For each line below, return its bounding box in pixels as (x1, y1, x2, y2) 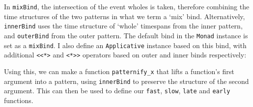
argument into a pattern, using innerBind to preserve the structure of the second (4, 76, 249, 86)
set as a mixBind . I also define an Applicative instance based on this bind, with (4, 40, 247, 50)
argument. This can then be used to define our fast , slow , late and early (4, 85, 230, 96)
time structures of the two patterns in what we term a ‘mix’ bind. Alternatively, (4, 11, 245, 21)
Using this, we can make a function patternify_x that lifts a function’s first (4, 66, 234, 76)
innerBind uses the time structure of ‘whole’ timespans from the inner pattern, (4, 21, 243, 31)
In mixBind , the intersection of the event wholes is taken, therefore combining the (4, 1, 250, 11)
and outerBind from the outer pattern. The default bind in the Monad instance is (4, 30, 248, 40)
